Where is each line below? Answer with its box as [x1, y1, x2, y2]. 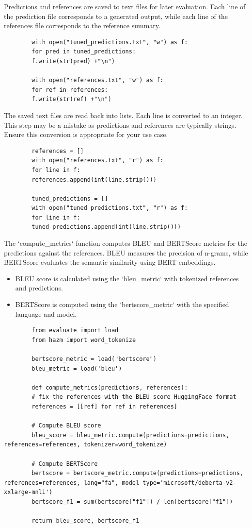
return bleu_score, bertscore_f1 [31, 517, 140, 525]
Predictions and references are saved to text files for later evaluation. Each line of [4, 1, 246, 11]
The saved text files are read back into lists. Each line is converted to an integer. [4, 110, 243, 120]
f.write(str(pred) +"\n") [31, 57, 115, 65]
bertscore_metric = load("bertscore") [31, 356, 157, 362]
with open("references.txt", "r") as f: [31, 157, 164, 164]
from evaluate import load [31, 327, 119, 334]
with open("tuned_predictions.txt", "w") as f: [31, 38, 188, 46]
